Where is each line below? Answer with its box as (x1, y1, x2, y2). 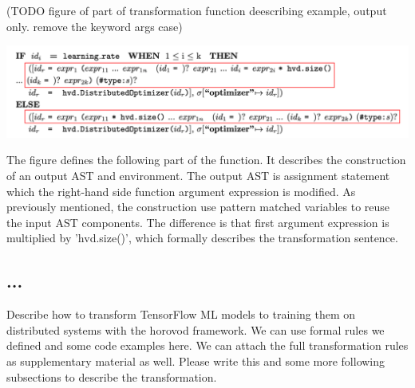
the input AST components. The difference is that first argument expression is (6, 214, 389, 230)
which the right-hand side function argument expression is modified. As (6, 182, 356, 199)
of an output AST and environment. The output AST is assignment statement (6, 167, 390, 184)
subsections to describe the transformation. (6, 368, 217, 385)
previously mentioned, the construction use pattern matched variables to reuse (6, 198, 390, 215)
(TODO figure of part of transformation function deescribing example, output (6, 2, 387, 18)
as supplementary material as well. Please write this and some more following (6, 352, 385, 369)
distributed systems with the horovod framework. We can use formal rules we (6, 321, 385, 338)
